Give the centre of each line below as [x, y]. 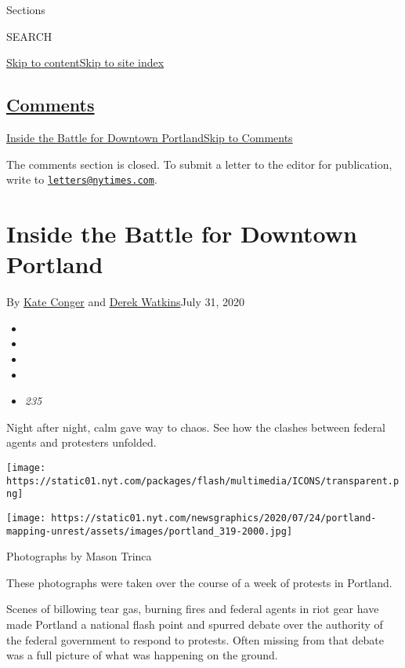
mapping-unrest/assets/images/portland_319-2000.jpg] [150, 531]
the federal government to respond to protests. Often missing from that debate [195, 639]
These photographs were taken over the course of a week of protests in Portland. [199, 582]
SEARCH [29, 36]
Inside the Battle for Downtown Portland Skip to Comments [150, 137]
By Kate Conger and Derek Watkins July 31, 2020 [126, 302]
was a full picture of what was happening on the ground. [142, 655]
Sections [26, 9]
